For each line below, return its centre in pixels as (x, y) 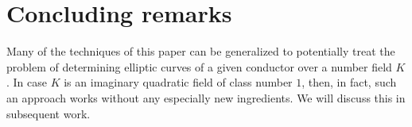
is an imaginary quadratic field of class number (178, 82)
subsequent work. (49, 113)
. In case (27, 82)
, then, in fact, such (349, 82)
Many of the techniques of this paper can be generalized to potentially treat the (201, 51)
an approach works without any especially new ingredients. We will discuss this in (206, 97)
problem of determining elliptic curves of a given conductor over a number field (199, 66)
